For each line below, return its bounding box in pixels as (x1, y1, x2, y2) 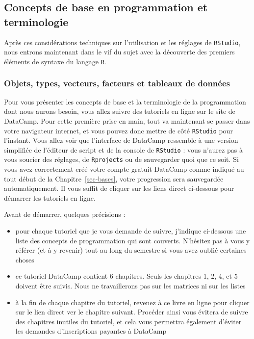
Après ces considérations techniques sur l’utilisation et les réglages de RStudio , (4, 37, 241, 47)
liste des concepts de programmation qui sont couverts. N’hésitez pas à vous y (15, 235, 250, 245)
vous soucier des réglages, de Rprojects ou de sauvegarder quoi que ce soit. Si (4, 154, 239, 164)
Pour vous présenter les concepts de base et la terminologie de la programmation (4, 96, 246, 106)
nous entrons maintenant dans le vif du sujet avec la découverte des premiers (4, 47, 235, 57)
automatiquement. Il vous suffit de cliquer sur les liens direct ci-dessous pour (4, 183, 234, 193)
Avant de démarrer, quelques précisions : (4, 209, 126, 219)
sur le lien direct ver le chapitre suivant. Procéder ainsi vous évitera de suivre (15, 307, 248, 317)
